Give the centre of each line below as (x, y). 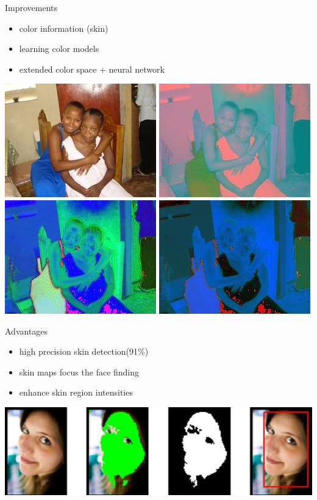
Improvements (31, 7)
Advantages (27, 331)
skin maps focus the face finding (79, 371)
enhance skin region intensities (76, 392)
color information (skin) (64, 28)
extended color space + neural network (92, 69)
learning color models (59, 49)
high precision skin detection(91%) (84, 351)
